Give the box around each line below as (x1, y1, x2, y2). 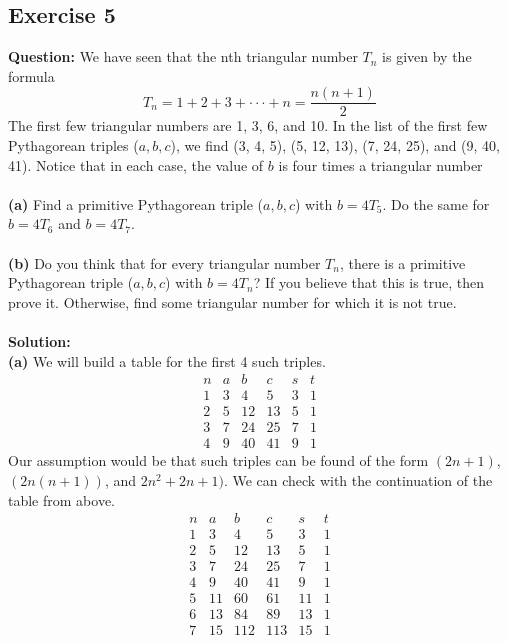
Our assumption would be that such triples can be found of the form (8, 450, 429, 471)
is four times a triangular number (278, 154, 483, 175)
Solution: (8, 330, 71, 351)
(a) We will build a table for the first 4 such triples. (8, 350, 326, 371)
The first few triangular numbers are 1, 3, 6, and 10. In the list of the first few (8, 115, 488, 136)
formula (8, 65, 55, 86)
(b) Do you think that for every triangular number (8, 252, 321, 273)
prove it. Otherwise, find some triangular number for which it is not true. (8, 291, 457, 312)
